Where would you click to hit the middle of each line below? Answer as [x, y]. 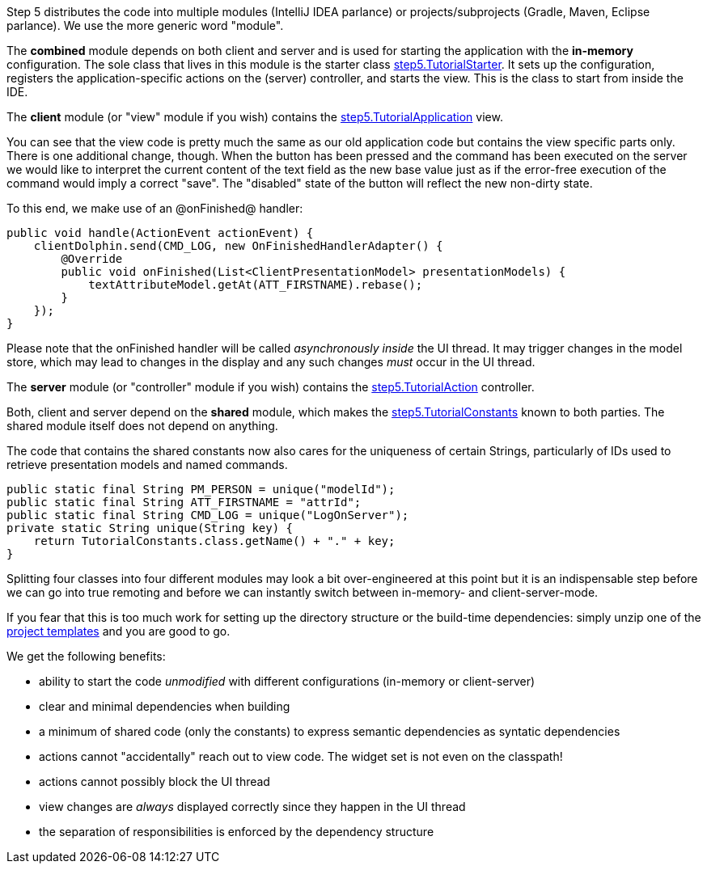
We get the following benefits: [86, 656]
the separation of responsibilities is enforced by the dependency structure [237, 832]
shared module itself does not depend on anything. [142, 426]
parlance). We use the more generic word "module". [145, 25]
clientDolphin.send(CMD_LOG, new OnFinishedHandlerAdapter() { [238, 246]
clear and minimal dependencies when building [165, 706]
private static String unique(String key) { [150, 528]
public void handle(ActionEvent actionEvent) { [160, 233]
